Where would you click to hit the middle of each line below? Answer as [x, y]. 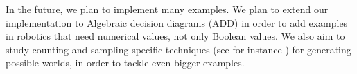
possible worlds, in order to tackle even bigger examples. [125, 63]
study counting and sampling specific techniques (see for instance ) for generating [178, 49]
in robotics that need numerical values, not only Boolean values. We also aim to [175, 36]
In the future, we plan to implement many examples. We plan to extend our [167, 9]
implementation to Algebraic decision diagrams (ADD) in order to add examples [177, 22]
